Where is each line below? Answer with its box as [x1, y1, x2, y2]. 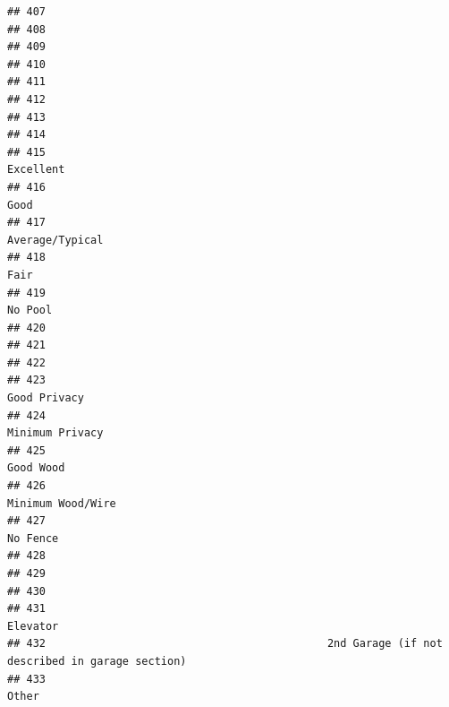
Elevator [7, 619, 59, 633]
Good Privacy [7, 392, 84, 405]
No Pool [7, 304, 53, 317]
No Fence [7, 531, 59, 545]
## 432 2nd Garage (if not [7, 637, 443, 651]
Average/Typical [7, 233, 104, 246]
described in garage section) [7, 654, 187, 668]
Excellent [7, 163, 65, 177]
